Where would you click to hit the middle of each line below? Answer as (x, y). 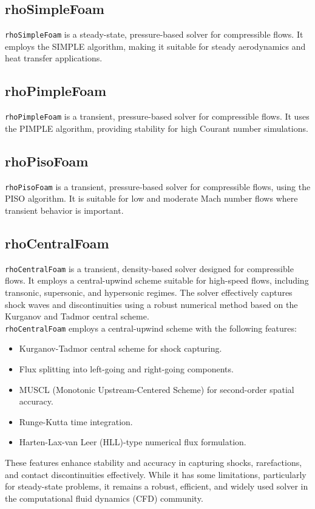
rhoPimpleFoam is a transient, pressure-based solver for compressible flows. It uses (157, 116)
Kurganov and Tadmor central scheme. (77, 316)
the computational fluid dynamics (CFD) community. (104, 498)
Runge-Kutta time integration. (76, 421)
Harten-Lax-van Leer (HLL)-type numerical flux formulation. (133, 442)
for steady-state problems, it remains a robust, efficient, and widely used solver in (157, 486)
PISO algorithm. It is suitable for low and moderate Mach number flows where (151, 198)
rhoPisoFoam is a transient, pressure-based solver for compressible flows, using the (158, 186)
